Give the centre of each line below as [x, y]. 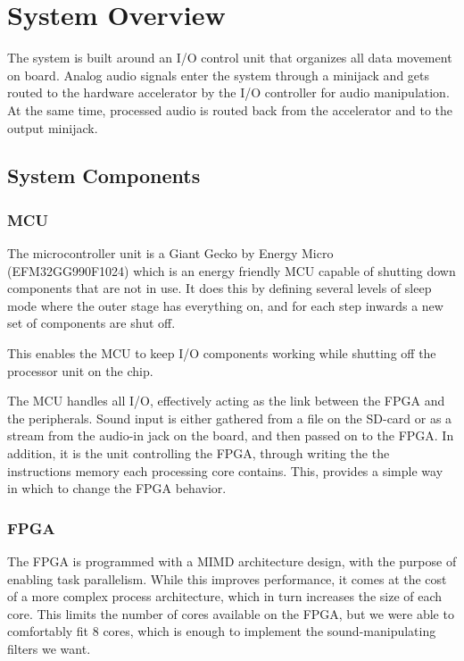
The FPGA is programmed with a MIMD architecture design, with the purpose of [232, 561]
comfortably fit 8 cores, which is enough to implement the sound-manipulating [222, 631]
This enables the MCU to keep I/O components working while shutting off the [222, 353]
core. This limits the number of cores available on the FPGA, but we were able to [231, 613]
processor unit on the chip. [80, 370]
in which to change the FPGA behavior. [117, 488]
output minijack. [53, 127]
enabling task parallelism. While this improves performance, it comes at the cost [227, 578]
